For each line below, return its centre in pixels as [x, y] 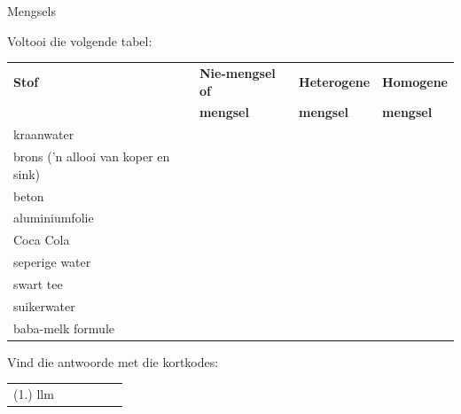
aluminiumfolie [54, 218]
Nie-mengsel [237, 72]
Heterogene [335, 81]
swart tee [38, 283]
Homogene [415, 81]
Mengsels [31, 11]
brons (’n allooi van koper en [92, 156]
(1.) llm [34, 394]
